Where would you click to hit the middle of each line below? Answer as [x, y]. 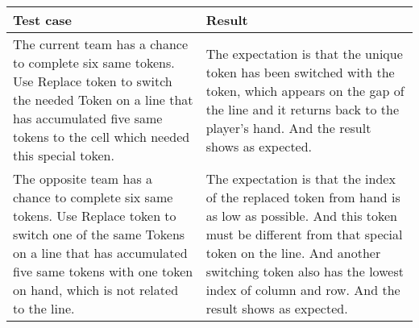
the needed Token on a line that [103, 100]
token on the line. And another [293, 253]
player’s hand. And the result [288, 127]
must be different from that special [304, 234]
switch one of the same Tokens [99, 234]
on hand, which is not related [96, 290]
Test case [43, 20]
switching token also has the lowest [305, 271]
